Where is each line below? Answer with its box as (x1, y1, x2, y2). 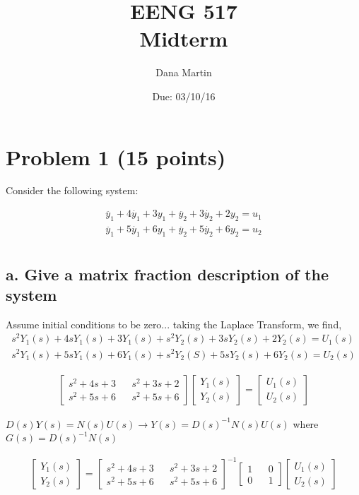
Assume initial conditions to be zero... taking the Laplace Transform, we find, (6, 316, 342, 331)
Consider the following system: (6, 183, 139, 198)
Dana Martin (155, 65, 212, 80)
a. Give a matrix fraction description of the (6, 263, 329, 285)
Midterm (139, 24, 228, 53)
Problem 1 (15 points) (6, 142, 226, 171)
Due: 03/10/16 (152, 88, 216, 103)
